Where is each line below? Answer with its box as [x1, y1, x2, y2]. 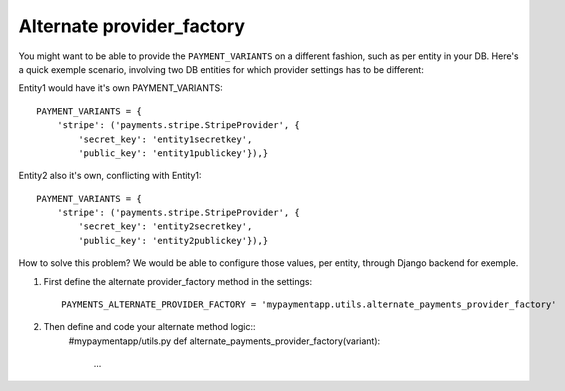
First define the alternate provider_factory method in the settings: [43, 275, 313, 287]
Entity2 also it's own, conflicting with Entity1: [18, 170, 202, 182]
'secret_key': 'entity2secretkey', [78, 221, 253, 232]
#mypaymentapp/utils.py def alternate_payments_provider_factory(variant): [68, 335, 381, 347]
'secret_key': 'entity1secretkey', [78, 133, 253, 145]
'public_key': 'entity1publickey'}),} [78, 147, 269, 159]
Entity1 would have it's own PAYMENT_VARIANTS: [18, 82, 224, 94]
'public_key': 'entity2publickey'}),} [78, 235, 269, 246]
